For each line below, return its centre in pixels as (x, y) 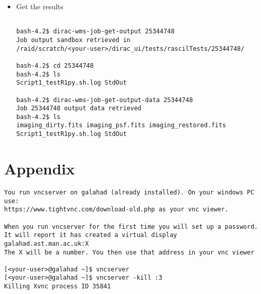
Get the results (40, 6)
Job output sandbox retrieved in (73, 40)
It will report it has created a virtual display (91, 235)
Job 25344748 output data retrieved (79, 109)
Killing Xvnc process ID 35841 (58, 287)
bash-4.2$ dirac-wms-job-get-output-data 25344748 (105, 100)
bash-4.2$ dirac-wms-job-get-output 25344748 (95, 32)
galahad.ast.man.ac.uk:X (46, 243)
